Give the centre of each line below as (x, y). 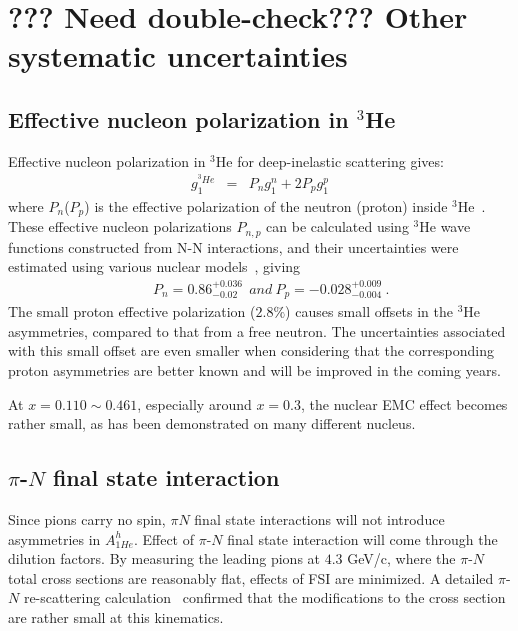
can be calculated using (337, 226)
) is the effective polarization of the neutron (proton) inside (266, 205)
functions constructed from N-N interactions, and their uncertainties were (233, 246)
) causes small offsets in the (369, 311)
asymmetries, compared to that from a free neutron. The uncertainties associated (257, 330)
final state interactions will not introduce (319, 518)
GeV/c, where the (401, 558)
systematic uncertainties (178, 55)
